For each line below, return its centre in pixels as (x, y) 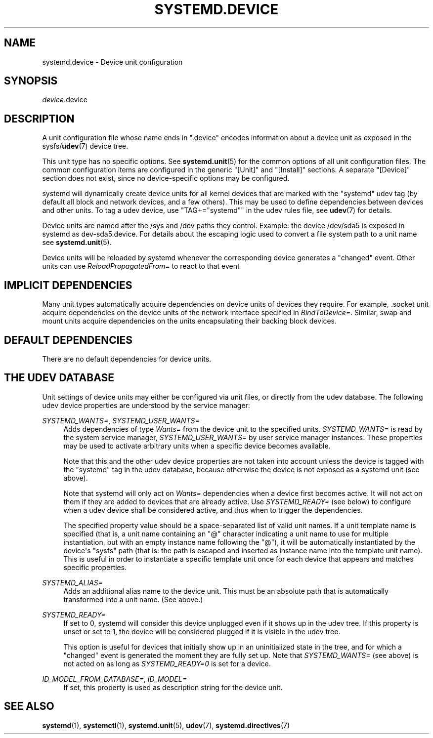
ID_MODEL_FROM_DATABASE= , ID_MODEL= (114, 679)
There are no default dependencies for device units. (127, 359)
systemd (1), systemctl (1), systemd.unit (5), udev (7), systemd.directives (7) (166, 725)
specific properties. (95, 567)
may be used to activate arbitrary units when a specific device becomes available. (197, 446)
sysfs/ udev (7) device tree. (85, 146)
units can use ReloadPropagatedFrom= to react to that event (141, 266)
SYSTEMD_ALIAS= (73, 582)
